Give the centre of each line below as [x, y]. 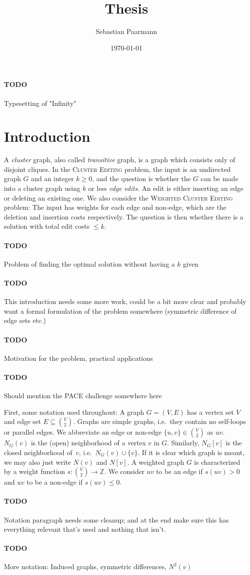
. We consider [124, 471]
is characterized [217, 462]
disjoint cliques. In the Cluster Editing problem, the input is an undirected [117, 169]
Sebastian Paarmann [126, 31]
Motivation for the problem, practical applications [79, 358]
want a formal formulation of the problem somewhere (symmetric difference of [120, 311]
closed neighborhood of [38, 452]
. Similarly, [183, 443]
